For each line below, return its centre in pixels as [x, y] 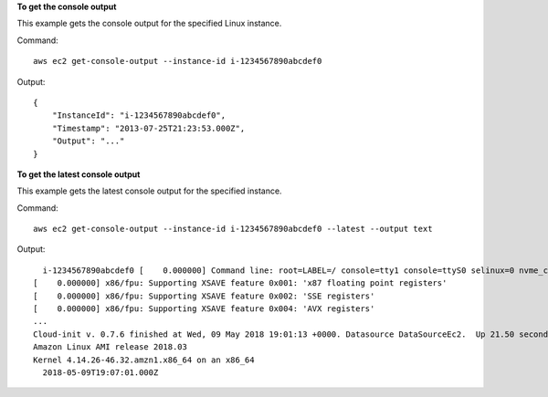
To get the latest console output [79, 174]
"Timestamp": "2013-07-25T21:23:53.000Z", [148, 128]
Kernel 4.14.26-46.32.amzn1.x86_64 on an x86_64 [144, 360]
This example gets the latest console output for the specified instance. [149, 191]
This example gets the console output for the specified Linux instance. [149, 24]
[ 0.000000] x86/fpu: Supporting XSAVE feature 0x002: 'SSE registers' [204, 296]
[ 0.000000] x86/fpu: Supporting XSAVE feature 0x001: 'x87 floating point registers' [240, 283]
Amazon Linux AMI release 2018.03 [110, 347]
